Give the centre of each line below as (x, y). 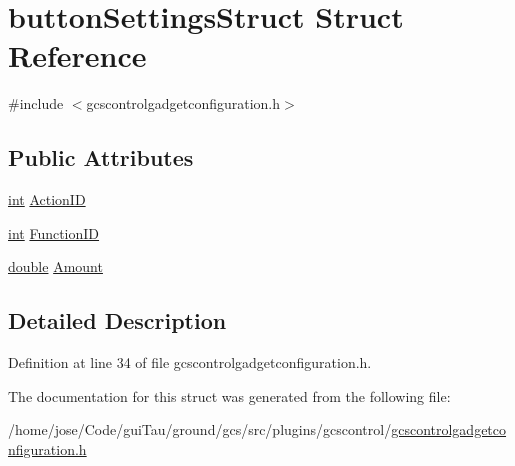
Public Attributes (101, 157)
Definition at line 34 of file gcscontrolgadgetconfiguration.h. (190, 362)
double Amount (55, 266)
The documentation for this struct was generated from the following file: (229, 395)
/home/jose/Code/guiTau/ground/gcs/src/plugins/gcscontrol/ (200, 429)
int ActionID (47, 199)
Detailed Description (117, 320)
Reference (77, 55)
